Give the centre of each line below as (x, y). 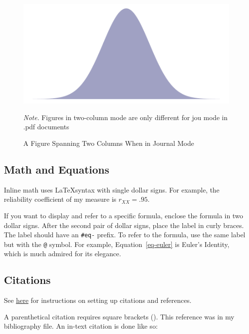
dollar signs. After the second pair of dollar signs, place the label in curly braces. (124, 225)
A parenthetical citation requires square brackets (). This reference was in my (119, 316)
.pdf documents (46, 127)
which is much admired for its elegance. (63, 254)
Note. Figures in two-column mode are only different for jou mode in (125, 117)
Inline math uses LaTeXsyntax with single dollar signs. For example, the (112, 189)
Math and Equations (57, 169)
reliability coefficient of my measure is (60, 199)
